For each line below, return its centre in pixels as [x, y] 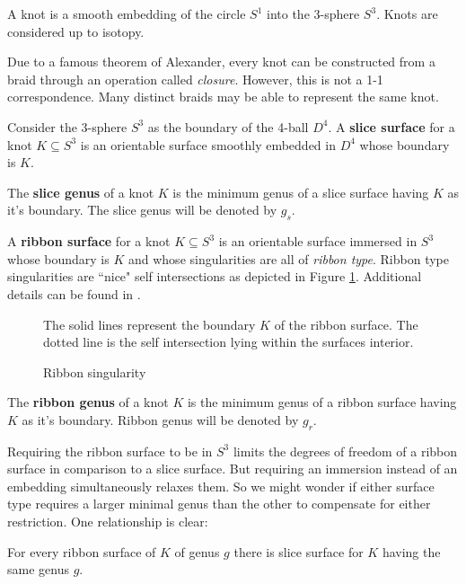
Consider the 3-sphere [67, 126]
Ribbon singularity [95, 372]
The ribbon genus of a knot [88, 402]
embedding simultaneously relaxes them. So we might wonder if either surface [221, 486]
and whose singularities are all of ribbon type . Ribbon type [288, 258]
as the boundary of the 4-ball [228, 126]
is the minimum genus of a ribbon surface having [322, 402]
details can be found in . [74, 293]
